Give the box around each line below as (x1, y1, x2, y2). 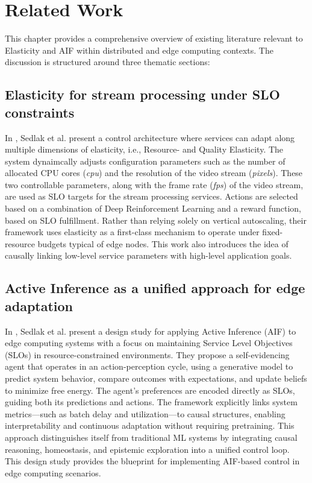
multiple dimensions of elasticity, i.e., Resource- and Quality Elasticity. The (5, 143, 284, 156)
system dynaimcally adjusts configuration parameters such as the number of (5, 154, 285, 167)
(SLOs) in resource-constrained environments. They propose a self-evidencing (5, 348, 290, 361)
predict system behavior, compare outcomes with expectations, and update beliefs (5, 372, 307, 384)
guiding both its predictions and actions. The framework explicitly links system (5, 396, 298, 408)
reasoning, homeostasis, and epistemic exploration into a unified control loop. (5, 443, 290, 455)
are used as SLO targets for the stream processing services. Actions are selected (5, 190, 298, 203)
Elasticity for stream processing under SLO (5, 85, 280, 104)
